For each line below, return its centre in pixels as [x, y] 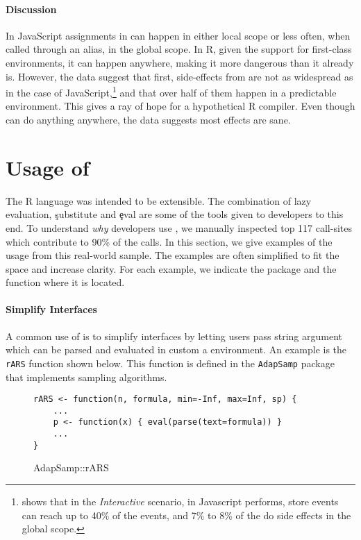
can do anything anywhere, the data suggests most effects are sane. [148, 120]
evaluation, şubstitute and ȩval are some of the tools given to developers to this [175, 214]
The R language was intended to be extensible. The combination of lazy [159, 200]
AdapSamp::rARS [71, 467]
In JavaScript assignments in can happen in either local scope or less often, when [178, 35]
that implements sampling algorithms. [86, 377]
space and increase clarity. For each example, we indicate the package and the [171, 268]
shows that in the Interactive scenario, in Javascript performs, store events [180, 501]
